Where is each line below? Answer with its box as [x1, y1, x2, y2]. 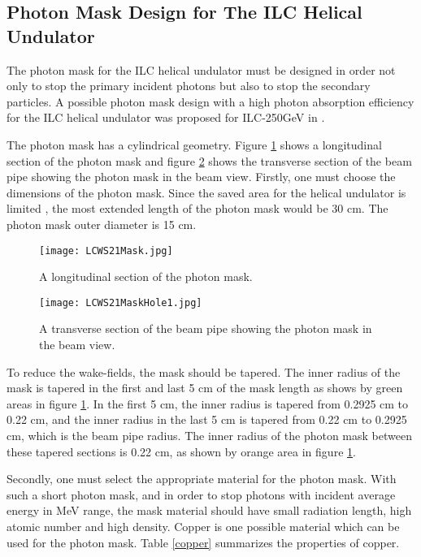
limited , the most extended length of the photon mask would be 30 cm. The [7, 200, 388, 217]
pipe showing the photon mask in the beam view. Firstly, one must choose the [7, 168, 396, 185]
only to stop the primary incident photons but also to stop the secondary [7, 77, 371, 94]
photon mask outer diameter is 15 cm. [7, 215, 197, 232]
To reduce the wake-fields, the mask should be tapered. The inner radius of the [7, 363, 401, 380]
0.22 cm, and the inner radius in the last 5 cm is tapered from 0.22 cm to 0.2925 [7, 411, 407, 428]
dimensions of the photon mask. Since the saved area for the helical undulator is [7, 184, 406, 201]
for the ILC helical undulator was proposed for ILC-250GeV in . [7, 109, 325, 126]
